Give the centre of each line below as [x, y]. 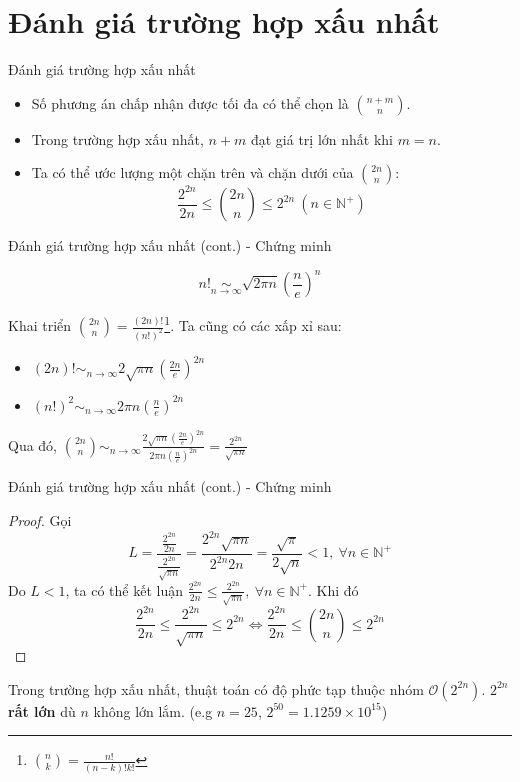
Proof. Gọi [40, 520]
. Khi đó [333, 589]
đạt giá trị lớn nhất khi [321, 138]
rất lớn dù [42, 710]
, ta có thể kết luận [124, 589]
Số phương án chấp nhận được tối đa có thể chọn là [190, 102]
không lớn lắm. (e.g [153, 710]
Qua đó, [33, 444]
